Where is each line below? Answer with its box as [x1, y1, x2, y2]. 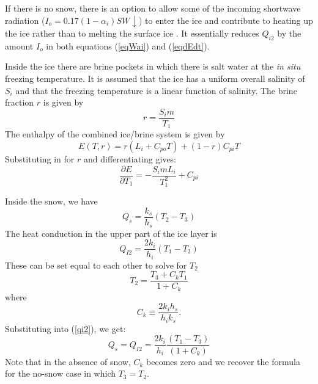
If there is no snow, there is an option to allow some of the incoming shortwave [5, 2, 301, 14]
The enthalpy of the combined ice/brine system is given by [5, 128, 225, 140]
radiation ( [5, 13, 45, 26]
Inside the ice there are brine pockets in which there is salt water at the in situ [5, 60, 301, 73]
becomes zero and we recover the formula [146, 355, 300, 368]
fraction [5, 96, 34, 109]
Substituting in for [5, 152, 75, 165]
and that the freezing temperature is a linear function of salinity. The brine [15, 84, 297, 96]
